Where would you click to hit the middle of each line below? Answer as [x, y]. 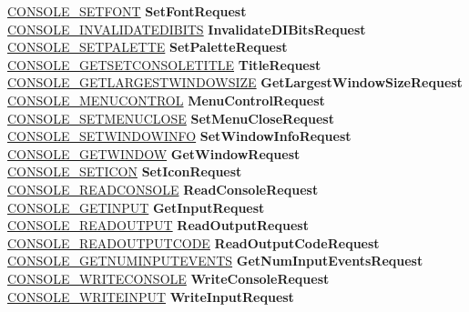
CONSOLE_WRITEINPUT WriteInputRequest [151, 296]
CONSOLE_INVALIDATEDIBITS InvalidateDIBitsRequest [187, 29]
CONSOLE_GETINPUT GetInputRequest [136, 207]
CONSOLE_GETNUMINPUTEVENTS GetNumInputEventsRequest [215, 261]
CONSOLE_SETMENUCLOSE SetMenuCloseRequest [171, 118]
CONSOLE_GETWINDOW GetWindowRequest [154, 153]
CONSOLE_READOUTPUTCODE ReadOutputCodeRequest [194, 242]
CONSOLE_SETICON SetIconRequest [125, 171]
